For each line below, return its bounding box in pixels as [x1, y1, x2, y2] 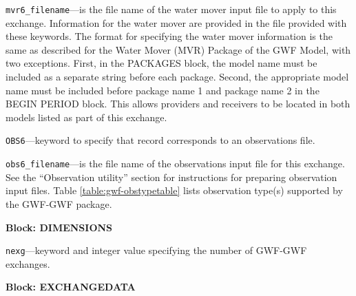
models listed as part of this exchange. [6, 109, 167, 124]
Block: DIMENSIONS [6, 220, 113, 234]
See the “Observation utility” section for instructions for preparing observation [6, 169, 337, 184]
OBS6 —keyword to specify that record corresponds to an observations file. [6, 133, 315, 147]
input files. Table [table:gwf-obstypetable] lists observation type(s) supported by [6, 183, 343, 198]
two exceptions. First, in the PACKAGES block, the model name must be [6, 56, 317, 70]
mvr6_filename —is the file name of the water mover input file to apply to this [6, 2, 337, 16]
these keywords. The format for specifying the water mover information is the [6, 29, 333, 43]
